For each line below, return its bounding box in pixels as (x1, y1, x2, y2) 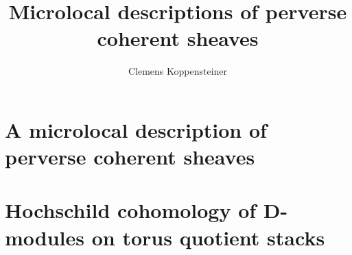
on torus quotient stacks (91, 223, 325, 251)
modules (5, 223, 85, 251)
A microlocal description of (5, 115, 267, 143)
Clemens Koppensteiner (128, 64, 228, 78)
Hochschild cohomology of (5, 196, 257, 224)
